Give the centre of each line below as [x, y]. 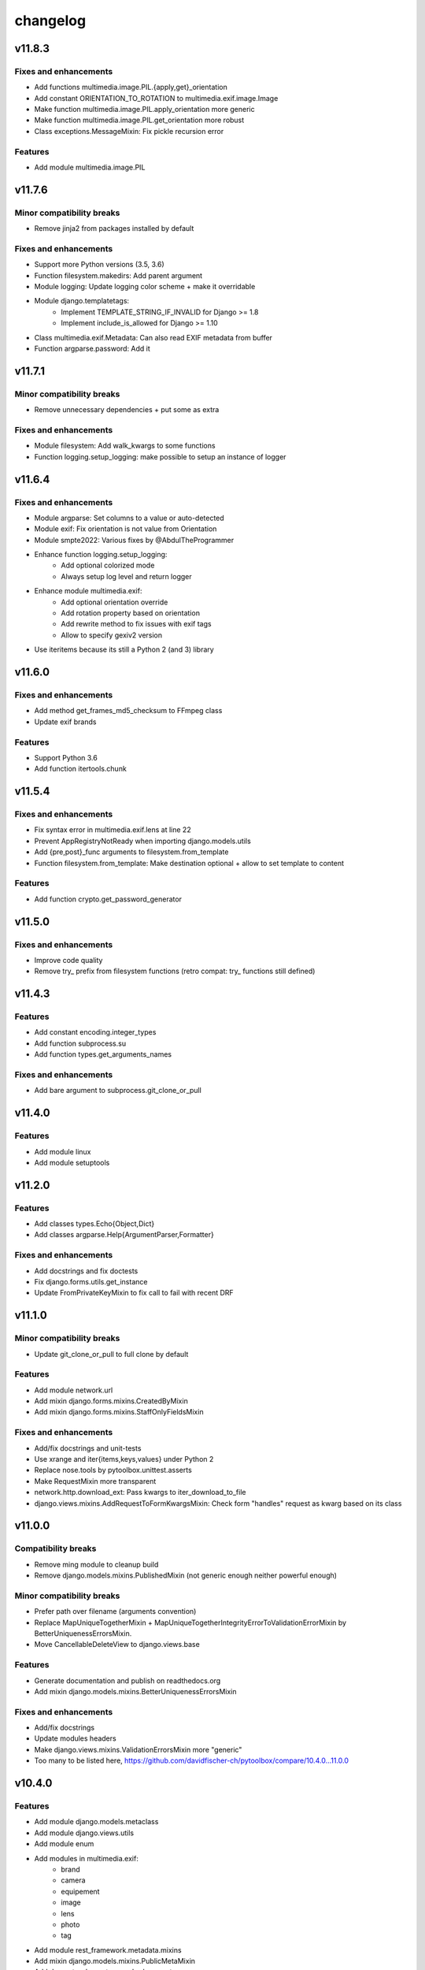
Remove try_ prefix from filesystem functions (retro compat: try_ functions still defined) [175, 971]
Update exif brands [65, 722]
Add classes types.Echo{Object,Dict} [94, 1224]
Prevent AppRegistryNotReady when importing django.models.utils [142, 841]
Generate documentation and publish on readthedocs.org [128, 1680]
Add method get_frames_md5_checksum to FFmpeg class [128, 711]
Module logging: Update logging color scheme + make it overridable [145, 287]
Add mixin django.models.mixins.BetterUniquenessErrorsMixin [135, 1691]
